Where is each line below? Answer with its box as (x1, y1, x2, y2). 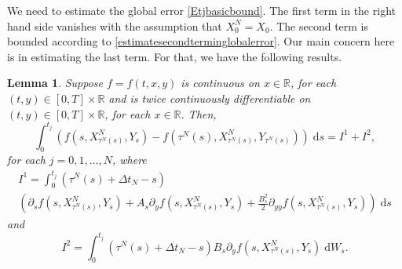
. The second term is (269, 17, 369, 34)
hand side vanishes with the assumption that (7, 17, 222, 34)
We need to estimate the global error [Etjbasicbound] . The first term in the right (7, 2, 396, 18)
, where (111, 151, 147, 168)
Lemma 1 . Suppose (7, 75, 104, 91)
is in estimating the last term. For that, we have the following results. (7, 48, 342, 64)
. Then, (181, 105, 217, 122)
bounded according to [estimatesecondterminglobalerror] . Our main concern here (7, 33, 395, 49)
